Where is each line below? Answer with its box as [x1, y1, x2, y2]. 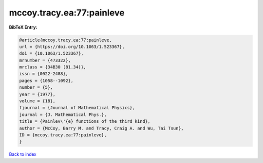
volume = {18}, [19, 98, 56, 104]
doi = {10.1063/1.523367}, [19, 51, 84, 56]
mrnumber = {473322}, [19, 57, 71, 63]
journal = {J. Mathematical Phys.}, [19, 112, 107, 117]
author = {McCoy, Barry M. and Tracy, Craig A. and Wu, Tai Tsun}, [19, 125, 184, 131]
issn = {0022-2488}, [19, 71, 68, 77]
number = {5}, [19, 85, 53, 90]
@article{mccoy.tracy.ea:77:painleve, [19, 37, 112, 43]
